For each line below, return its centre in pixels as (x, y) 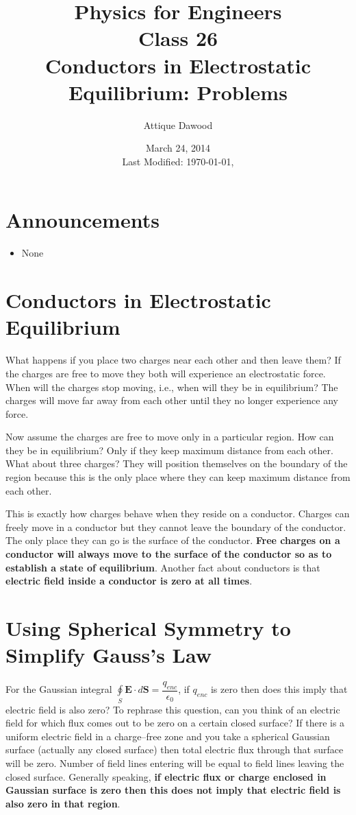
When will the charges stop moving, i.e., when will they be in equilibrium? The (172, 387)
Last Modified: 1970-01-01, (178, 161)
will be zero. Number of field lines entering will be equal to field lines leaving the (175, 763)
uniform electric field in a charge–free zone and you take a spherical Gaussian (168, 736)
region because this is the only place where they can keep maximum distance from (178, 477)
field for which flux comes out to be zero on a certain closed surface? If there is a (175, 723)
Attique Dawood (178, 125)
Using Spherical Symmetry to (148, 628)
